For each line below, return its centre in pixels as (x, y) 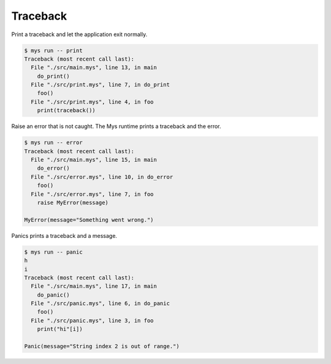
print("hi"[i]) (60, 329)
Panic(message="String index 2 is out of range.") (102, 347)
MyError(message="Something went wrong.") (89, 220)
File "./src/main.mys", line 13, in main (94, 68)
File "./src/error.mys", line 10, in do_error (102, 177)
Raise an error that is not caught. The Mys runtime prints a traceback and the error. (116, 126)
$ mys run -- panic (53, 252)
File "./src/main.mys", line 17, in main (94, 286)
